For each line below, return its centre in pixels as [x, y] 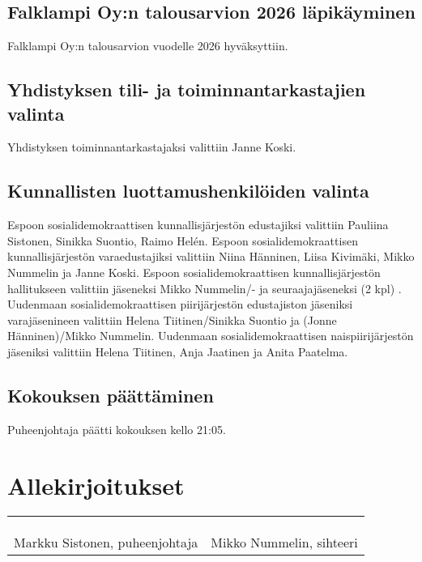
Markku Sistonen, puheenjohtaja [106, 543]
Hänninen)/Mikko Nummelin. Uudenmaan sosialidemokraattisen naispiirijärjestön [211, 336]
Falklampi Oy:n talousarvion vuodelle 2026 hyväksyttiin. [148, 46]
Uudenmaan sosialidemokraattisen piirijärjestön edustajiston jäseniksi [180, 304]
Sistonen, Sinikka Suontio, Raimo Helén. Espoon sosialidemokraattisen [183, 240]
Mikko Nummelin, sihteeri [284, 543]
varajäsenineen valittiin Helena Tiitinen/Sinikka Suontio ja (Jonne [172, 319]
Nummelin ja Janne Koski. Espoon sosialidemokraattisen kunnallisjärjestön [194, 272]
